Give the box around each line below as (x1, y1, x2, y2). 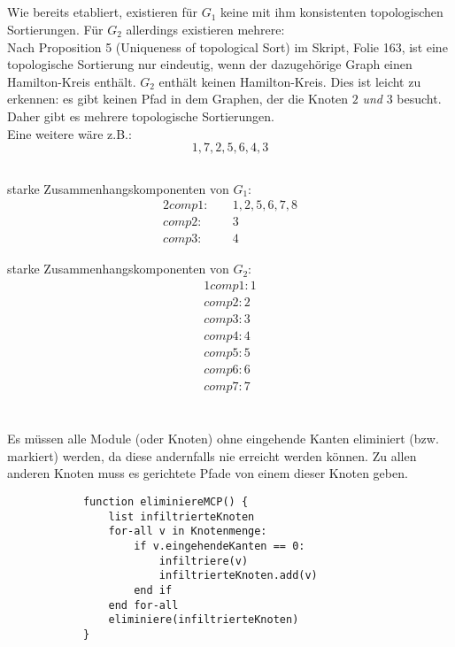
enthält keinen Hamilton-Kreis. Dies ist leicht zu (158, 72, 421, 90)
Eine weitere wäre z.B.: (7, 124, 132, 142)
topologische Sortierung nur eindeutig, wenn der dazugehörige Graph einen (7, 55, 413, 73)
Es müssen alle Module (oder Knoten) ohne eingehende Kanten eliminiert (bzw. (7, 429, 439, 448)
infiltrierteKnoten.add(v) (158, 569, 318, 582)
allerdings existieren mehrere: (126, 19, 285, 38)
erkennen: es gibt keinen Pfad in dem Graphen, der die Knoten (7, 89, 349, 108)
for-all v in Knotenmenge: (108, 525, 267, 538)
